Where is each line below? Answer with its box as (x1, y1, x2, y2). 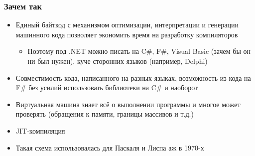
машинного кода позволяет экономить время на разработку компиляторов (15, 29, 238, 39)
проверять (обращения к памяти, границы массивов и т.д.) (15, 109, 194, 119)
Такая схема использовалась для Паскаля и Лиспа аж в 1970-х (15, 142, 204, 153)
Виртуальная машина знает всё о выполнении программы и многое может (15, 99, 241, 109)
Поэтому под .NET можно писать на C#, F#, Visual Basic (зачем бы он (27, 46, 251, 56)
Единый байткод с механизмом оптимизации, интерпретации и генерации (15, 19, 239, 30)
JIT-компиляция (15, 125, 65, 136)
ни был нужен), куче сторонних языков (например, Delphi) (27, 56, 208, 66)
